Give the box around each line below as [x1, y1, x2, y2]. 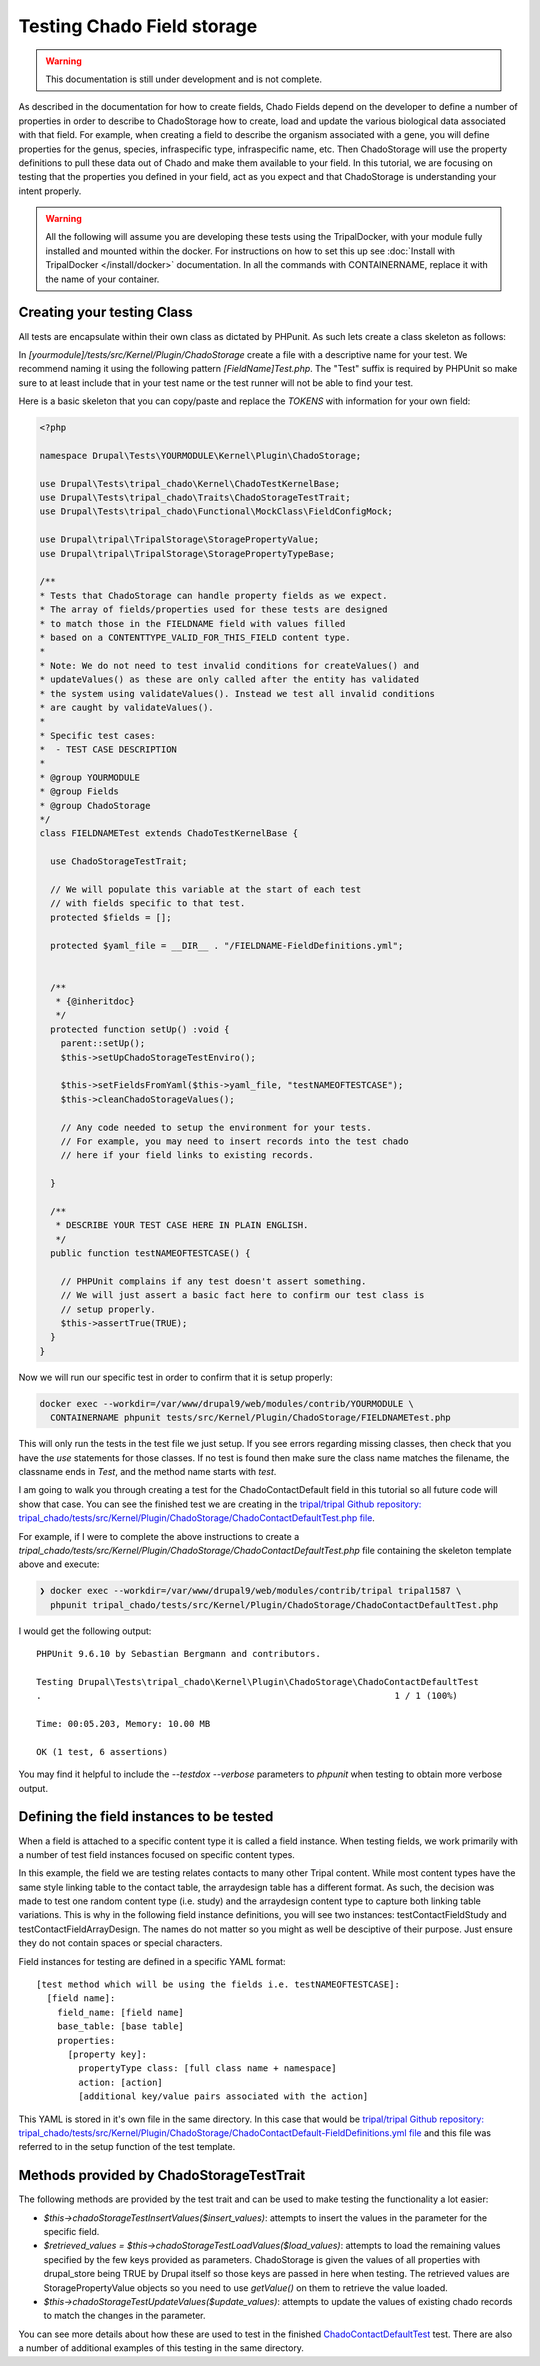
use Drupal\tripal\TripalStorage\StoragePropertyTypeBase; [39, 548, 335, 559]
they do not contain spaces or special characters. [18, 1937, 223, 1949]
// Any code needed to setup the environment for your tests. [60, 1121, 372, 1133]
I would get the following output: [18, 1625, 152, 1637]
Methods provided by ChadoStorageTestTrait [18, 2167, 306, 2184]
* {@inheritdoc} [55, 996, 135, 1007]
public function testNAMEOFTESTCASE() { [50, 1248, 251, 1259]
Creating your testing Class [18, 304, 194, 321]
